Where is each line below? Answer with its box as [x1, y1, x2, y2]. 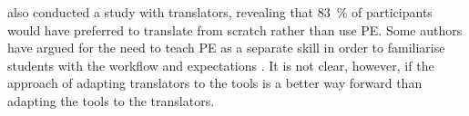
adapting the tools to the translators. [7, 91, 215, 110]
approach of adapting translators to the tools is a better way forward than [7, 73, 423, 92]
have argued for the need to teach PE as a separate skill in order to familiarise [7, 38, 445, 57]
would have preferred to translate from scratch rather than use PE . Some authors [7, 20, 463, 39]
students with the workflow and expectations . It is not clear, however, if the [7, 55, 434, 74]
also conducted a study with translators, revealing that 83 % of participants [7, 3, 433, 21]
